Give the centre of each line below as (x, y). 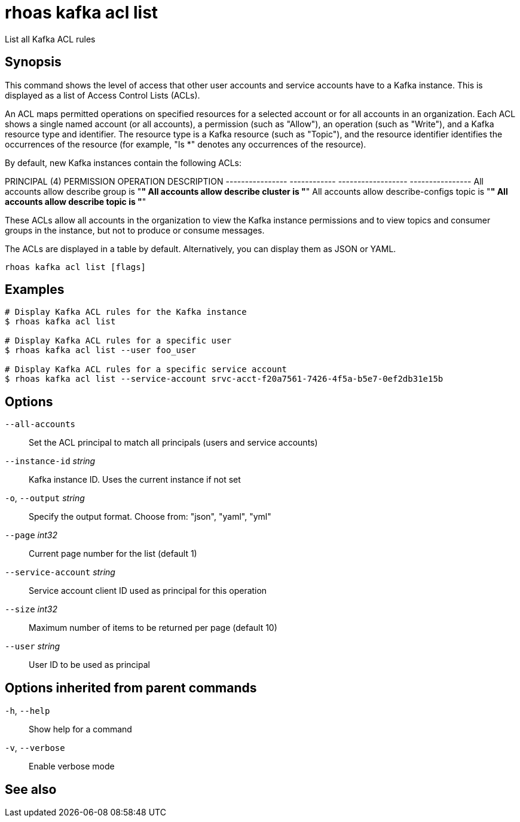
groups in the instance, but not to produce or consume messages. (135, 230)
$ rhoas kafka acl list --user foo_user (101, 350)
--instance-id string (50, 461)
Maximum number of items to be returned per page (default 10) (153, 628)
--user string (33, 646)
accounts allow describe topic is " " (76, 201)
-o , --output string (45, 498)
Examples (35, 290)
